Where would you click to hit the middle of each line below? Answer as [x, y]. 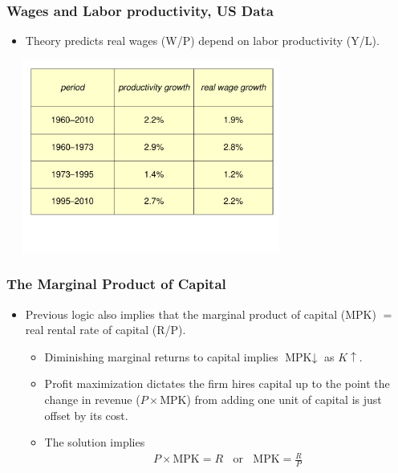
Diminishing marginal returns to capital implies [161, 356]
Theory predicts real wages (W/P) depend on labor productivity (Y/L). [202, 41]
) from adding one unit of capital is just [284, 399]
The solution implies [95, 442]
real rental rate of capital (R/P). [106, 330]
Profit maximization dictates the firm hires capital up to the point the [217, 383]
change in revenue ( [92, 399]
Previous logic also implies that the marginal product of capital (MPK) [201, 314]
